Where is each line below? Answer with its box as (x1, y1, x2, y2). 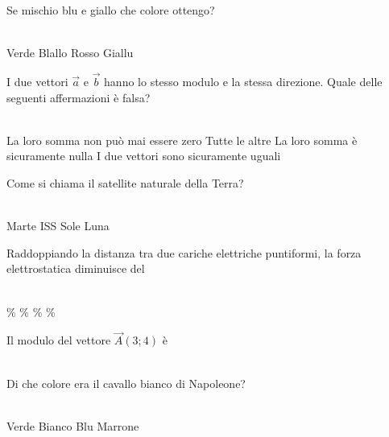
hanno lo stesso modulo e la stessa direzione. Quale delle (104, 73, 383, 89)
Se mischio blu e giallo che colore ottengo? (6, 2, 215, 18)
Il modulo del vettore (6, 332, 111, 348)
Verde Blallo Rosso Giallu (6, 44, 134, 61)
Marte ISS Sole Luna (6, 217, 110, 234)
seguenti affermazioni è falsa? (6, 89, 151, 105)
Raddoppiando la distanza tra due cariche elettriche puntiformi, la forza (6, 244, 362, 261)
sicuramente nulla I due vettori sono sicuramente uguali (6, 147, 281, 164)
